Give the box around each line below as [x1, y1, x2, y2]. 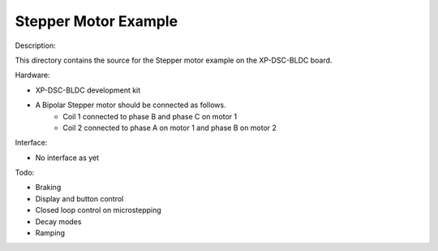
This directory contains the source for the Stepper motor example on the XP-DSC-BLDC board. [15, 55, 333, 65]
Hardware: [15, 70, 50, 80]
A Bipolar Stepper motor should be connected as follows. [35, 100, 226, 110]
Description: [15, 41, 56, 50]
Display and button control [35, 193, 124, 203]
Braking [35, 183, 62, 193]
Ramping [35, 228, 65, 238]
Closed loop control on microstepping [35, 206, 161, 215]
